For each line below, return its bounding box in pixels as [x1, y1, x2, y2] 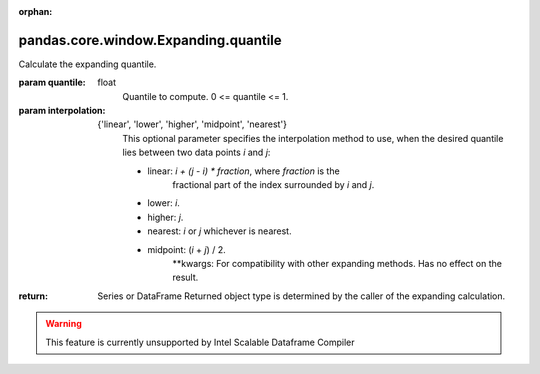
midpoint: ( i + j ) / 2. [147, 243, 227, 255]
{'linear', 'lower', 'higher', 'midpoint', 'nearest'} [97, 118, 287, 130]
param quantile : [18, 76, 86, 89]
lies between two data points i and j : [122, 146, 271, 159]
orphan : [18, 6, 53, 17]
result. [172, 271, 199, 284]
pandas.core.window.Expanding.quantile [18, 31, 282, 49]
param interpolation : [18, 105, 106, 117]
